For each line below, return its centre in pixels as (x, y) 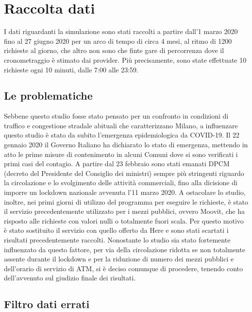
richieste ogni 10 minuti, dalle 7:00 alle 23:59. (71, 69)
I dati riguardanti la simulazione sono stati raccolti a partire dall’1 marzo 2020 (121, 31)
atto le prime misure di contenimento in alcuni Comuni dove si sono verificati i (121, 154)
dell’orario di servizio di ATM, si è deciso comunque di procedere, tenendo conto (123, 268)
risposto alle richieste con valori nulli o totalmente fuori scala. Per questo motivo (124, 220)
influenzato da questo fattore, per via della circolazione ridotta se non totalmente (125, 249)
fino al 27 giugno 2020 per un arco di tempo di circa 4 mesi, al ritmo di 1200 (118, 41)
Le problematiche (48, 95)
